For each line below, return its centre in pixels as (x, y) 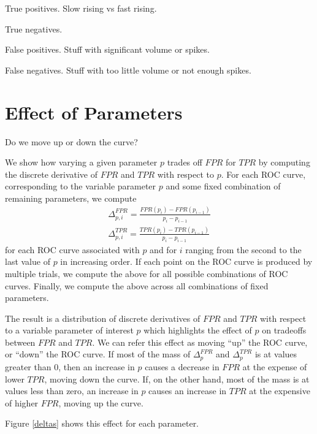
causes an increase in (188, 391)
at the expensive (280, 391)
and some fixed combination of (223, 186)
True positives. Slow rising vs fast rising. (81, 8)
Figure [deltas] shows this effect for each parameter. (102, 423)
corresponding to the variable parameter (81, 186)
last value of (28, 261)
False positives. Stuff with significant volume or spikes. (107, 49)
